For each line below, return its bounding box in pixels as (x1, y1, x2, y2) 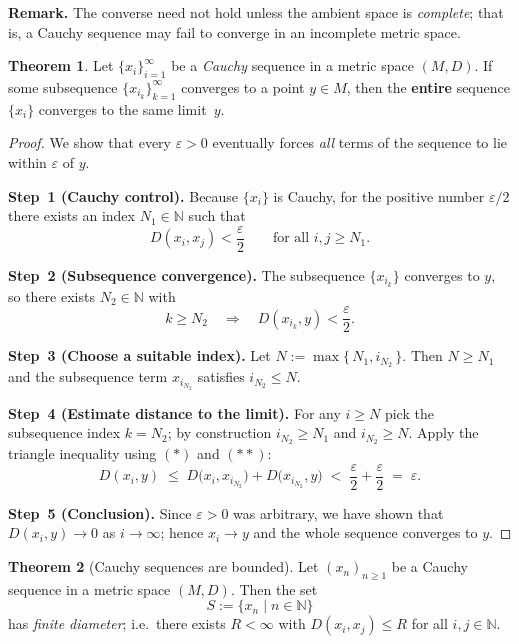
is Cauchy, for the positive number (273, 185, 485, 206)
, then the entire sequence (346, 76, 510, 97)
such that (188, 205, 246, 226)
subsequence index (8, 422, 121, 443)
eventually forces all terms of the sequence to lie (212, 132, 508, 153)
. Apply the (408, 422, 479, 443)
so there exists (8, 285, 95, 306)
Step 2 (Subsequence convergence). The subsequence (8, 264, 365, 285)
